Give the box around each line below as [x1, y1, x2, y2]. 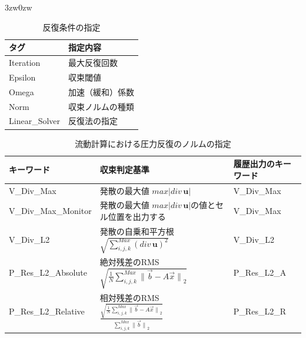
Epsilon [9, 71, 36, 83]
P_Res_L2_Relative [9, 304, 85, 317]
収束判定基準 [99, 163, 149, 175]
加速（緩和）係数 [68, 85, 135, 98]
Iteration [9, 56, 41, 69]
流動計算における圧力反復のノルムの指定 [75, 137, 231, 149]
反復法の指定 [68, 115, 118, 127]
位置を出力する [108, 210, 166, 222]
